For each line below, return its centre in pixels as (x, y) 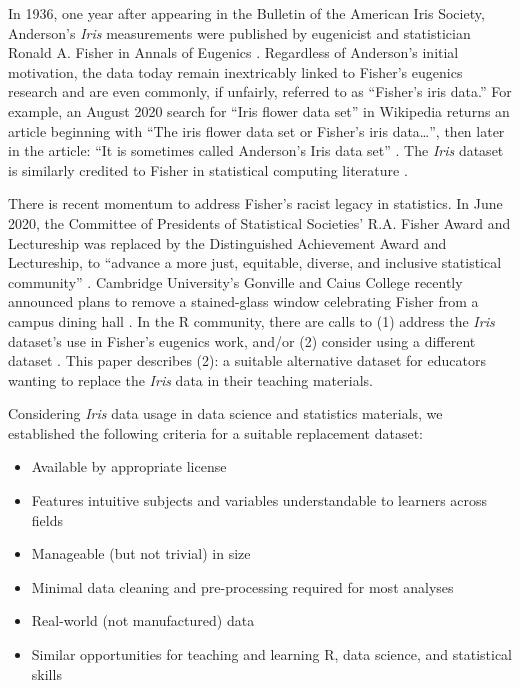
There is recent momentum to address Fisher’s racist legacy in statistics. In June (255, 203)
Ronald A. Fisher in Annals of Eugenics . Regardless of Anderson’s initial (233, 52)
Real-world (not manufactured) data (143, 620)
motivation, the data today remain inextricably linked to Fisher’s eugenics (235, 71)
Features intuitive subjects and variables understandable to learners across (259, 500)
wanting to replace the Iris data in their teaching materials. (190, 379)
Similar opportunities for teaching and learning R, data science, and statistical (271, 654)
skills (46, 673)
